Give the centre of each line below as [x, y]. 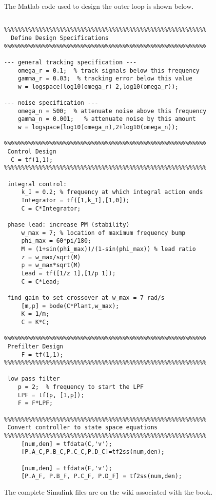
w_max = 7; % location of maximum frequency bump [103, 233]
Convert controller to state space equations [82, 428]
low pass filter [34, 379]
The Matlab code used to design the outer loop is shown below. [99, 6]
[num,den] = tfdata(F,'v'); [67, 468]
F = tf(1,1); [42, 355]
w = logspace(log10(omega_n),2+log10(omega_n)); [98, 127]
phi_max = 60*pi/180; [56, 241]
